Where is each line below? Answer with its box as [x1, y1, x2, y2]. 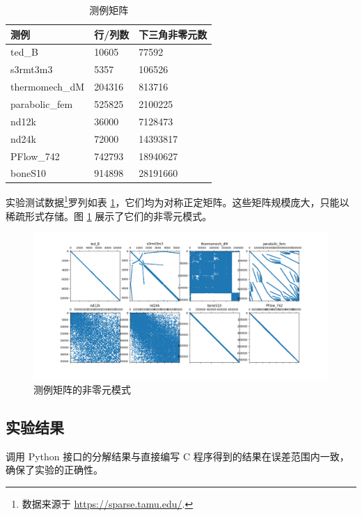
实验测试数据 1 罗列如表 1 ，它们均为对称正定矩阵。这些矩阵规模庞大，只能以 [6, 193, 349, 210]
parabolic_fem [10, 96, 73, 111]
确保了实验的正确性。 [6, 462, 103, 477]
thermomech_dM [10, 79, 85, 94]
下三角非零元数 [139, 26, 207, 41]
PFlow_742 [10, 148, 60, 163]
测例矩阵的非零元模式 [33, 382, 131, 397]
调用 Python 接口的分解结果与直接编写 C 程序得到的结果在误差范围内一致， [6, 448, 349, 463]
